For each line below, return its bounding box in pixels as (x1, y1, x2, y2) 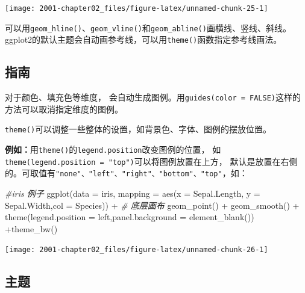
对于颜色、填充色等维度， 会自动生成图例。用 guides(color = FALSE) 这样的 (5, 91, 301, 103)
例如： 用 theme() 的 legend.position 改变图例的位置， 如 (5, 143, 221, 156)
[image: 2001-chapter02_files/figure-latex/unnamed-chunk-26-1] (5, 245, 268, 254)
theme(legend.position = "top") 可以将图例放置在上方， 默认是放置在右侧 (5, 155, 298, 167)
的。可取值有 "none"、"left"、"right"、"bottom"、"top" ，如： (5, 167, 248, 179)
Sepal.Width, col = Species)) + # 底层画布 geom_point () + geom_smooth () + (5, 199, 300, 211)
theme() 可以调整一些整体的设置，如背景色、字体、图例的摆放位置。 (5, 123, 272, 135)
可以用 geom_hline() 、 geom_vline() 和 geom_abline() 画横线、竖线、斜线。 (5, 21, 291, 34)
